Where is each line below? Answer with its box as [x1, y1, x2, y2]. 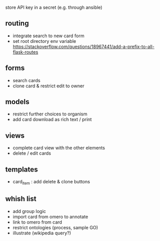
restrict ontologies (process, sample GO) [12, 224, 98, 230]
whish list [5, 195, 37, 203]
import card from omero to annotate [12, 213, 88, 220]
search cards [12, 77, 41, 83]
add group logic [12, 208, 46, 214]
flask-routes [12, 49, 38, 55]
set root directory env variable [12, 38, 76, 44]
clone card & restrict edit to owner [12, 83, 85, 89]
